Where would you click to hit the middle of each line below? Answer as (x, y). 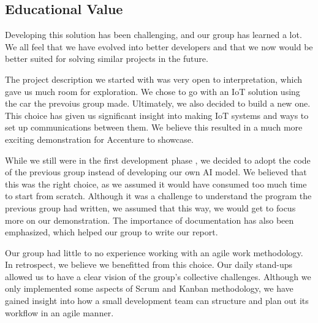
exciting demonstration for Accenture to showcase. (99, 139)
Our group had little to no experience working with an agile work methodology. (154, 252)
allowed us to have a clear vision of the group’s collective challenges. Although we (158, 276)
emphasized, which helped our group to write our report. (112, 232)
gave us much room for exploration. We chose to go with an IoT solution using (153, 91)
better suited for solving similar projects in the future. (107, 59)
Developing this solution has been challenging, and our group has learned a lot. (153, 35)
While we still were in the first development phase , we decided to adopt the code (158, 160)
